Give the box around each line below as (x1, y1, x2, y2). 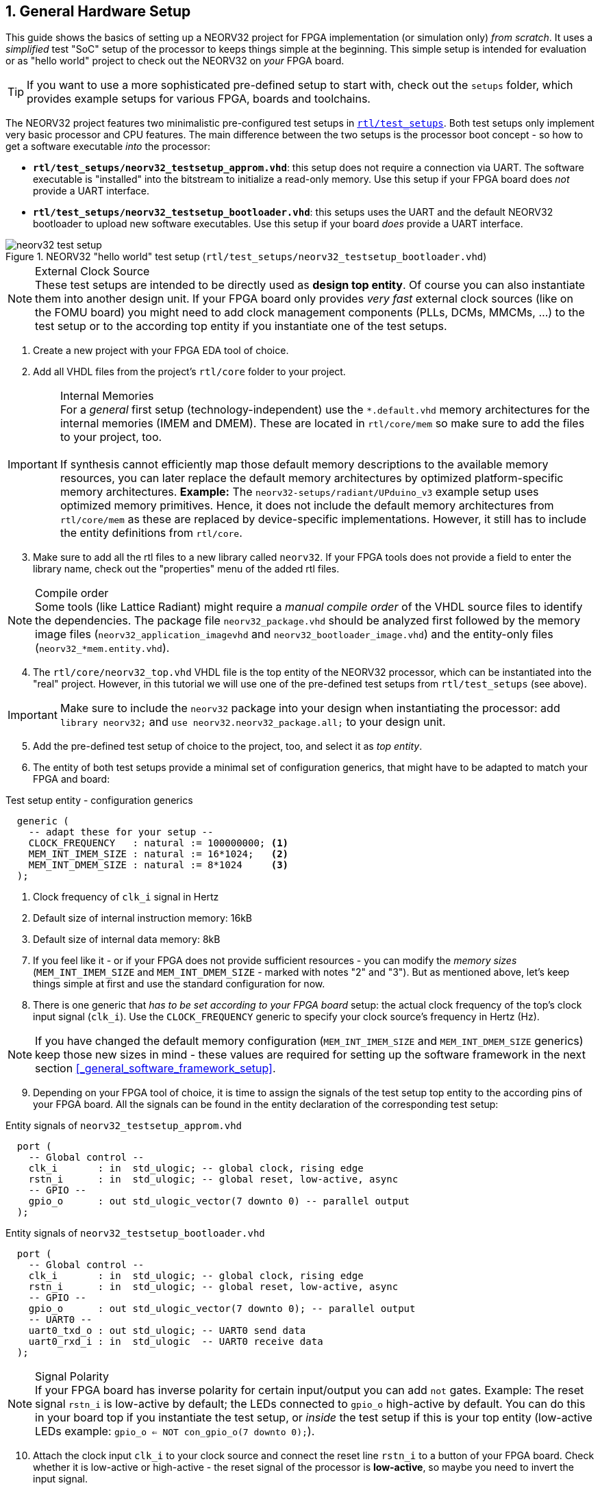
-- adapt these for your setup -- (28, 826, 214, 838)
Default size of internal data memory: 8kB (33, 933, 221, 946)
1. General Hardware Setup (5, 3, 191, 20)
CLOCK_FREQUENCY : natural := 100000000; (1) (28, 837, 289, 849)
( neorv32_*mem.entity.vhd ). (35, 641, 170, 655)
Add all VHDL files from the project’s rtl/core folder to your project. (33, 366, 346, 378)
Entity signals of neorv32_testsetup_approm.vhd (5, 1120, 242, 1132)
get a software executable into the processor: (5, 140, 211, 153)
